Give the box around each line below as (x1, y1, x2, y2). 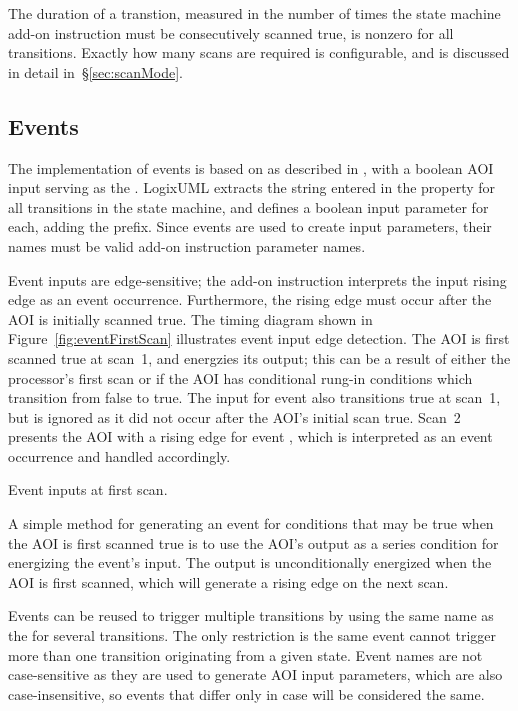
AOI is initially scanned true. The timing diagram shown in (8, 308, 373, 329)
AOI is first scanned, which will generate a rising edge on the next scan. (8, 571, 449, 592)
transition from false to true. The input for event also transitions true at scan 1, (8, 387, 501, 408)
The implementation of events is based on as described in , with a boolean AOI (8, 157, 494, 178)
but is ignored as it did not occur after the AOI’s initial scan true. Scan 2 (8, 406, 461, 427)
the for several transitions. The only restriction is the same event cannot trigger (8, 625, 496, 646)
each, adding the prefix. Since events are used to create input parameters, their (8, 216, 492, 237)
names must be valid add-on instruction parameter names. (8, 235, 366, 256)
